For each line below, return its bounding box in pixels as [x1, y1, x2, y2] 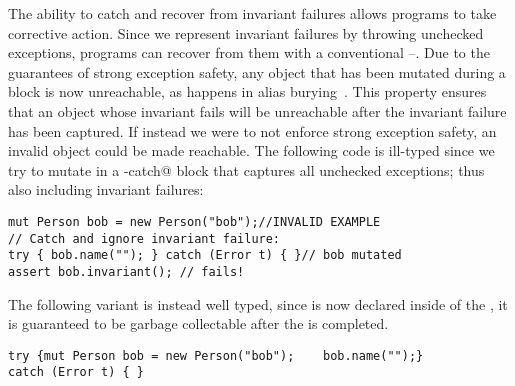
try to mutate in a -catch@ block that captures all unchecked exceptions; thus [8, 159, 485, 180]
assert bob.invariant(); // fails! [8, 264, 245, 279]
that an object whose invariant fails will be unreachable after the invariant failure [8, 100, 507, 121]
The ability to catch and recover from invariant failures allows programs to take [8, 3, 497, 23]
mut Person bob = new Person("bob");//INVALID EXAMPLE [8, 214, 381, 229]
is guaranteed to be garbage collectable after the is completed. [8, 313, 389, 334]
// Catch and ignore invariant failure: [8, 231, 281, 246]
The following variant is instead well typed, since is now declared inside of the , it [8, 293, 508, 314]
